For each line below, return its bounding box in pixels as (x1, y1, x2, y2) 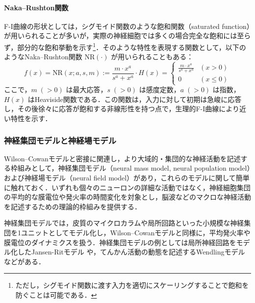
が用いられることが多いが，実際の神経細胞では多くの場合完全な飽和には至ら (4, 30, 251, 41)
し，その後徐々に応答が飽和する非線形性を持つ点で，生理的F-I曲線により (4, 103, 240, 114)
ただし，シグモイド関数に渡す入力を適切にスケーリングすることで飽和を (15, 280, 249, 290)
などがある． (4, 256, 45, 266)
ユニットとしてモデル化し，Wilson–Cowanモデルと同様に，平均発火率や (21, 227, 251, 238)
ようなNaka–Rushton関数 (4, 51, 82, 62)
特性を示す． (10, 113, 52, 124)
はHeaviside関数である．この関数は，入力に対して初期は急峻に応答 (27, 94, 242, 104)
